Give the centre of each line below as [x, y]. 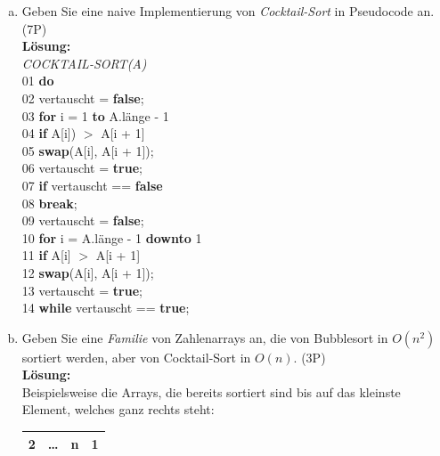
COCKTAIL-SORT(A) [84, 63]
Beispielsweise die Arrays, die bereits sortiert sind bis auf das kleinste [211, 391]
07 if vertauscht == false [92, 185]
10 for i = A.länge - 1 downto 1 [112, 237]
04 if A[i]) [49, 133]
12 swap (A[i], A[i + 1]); [88, 272]
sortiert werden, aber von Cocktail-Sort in [136, 357]
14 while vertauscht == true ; [106, 308]
